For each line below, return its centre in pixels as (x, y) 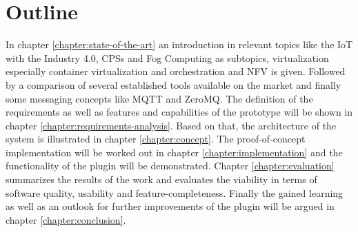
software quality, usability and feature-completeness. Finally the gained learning (175, 192)
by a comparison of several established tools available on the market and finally (173, 84)
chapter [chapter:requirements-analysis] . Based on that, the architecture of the (171, 125)
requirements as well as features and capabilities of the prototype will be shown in (179, 112)
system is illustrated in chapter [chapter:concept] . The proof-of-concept (156, 139)
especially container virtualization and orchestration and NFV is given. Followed (176, 71)
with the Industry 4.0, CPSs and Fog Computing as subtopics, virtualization (167, 57)
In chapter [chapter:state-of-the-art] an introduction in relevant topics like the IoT (179, 44)
